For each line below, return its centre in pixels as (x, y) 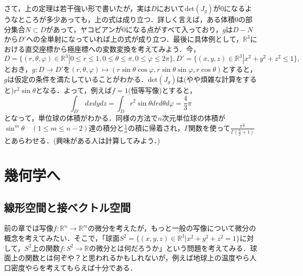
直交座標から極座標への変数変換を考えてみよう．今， (113, 49)
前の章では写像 (29, 228)
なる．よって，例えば (77, 90)
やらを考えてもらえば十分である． (81, 267)
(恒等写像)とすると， (162, 90)
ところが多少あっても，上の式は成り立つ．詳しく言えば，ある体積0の (132, 19)
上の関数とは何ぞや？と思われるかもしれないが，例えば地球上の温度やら (130, 258)
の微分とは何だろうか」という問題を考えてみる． (169, 248)
